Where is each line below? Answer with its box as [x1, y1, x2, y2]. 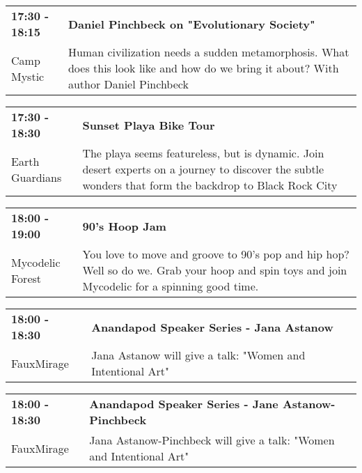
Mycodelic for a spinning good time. [82, 278, 259, 294]
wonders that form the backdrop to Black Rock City [82, 177, 338, 193]
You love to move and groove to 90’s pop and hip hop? [82, 246, 349, 262]
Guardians [11, 169, 62, 185]
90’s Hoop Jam [82, 217, 166, 234]
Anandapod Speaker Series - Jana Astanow [91, 318, 333, 335]
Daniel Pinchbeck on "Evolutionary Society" [68, 15, 315, 32]
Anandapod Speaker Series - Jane [89, 396, 278, 412]
